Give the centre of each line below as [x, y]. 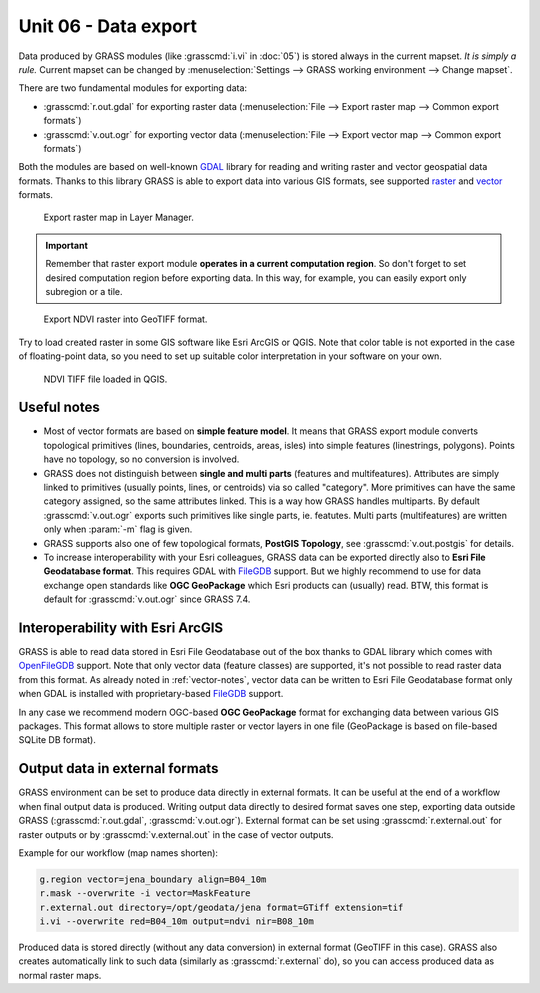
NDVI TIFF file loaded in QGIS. [105, 379]
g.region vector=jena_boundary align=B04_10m [153, 879]
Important [67, 245]
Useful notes [59, 407]
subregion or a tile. [84, 292]
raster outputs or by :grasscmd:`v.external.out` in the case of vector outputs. [176, 834]
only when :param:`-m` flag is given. [118, 529]
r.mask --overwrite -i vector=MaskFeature [145, 893]
